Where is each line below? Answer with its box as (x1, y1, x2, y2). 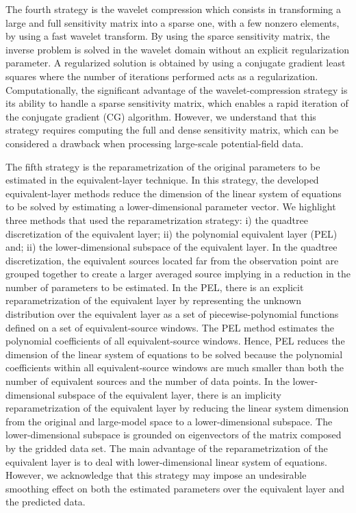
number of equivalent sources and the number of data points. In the (5, 374, 290, 388)
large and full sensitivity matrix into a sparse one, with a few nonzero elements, (5, 15, 340, 29)
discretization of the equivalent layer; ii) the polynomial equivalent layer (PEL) (5, 226, 338, 240)
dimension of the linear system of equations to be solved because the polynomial (5, 347, 343, 361)
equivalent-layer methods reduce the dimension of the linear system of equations (5, 186, 342, 200)
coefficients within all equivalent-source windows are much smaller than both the (5, 360, 344, 375)
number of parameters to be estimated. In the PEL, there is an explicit (5, 279, 304, 294)
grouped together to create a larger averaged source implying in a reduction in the (5, 266, 351, 281)
